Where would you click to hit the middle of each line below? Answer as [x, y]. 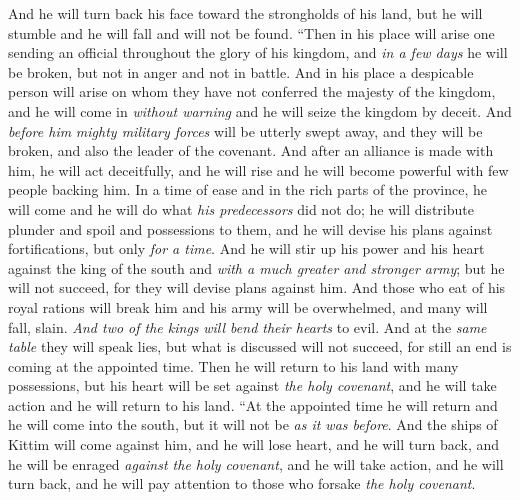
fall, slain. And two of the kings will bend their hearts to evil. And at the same [247, 326]
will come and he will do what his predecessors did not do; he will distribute [241, 208]
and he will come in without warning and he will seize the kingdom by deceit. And [260, 110]
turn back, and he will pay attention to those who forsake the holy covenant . [242, 483]
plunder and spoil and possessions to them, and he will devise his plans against [250, 228]
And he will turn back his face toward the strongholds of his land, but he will [245, 13]
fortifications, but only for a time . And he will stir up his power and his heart [246, 248]
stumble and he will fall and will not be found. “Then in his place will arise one [251, 32]
